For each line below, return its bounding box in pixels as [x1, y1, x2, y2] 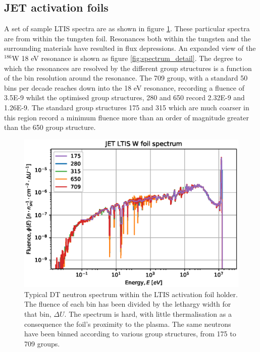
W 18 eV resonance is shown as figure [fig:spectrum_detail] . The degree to [12, 52, 242, 63]
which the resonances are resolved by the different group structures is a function [4, 62, 252, 73]
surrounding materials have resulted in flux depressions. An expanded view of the [4, 43, 256, 53]
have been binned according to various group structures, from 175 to [24, 328, 236, 339]
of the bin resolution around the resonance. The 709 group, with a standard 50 [4, 73, 248, 83]
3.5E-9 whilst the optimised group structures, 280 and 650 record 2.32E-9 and [4, 92, 245, 103]
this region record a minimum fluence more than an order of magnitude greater [4, 112, 249, 122]
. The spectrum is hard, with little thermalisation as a [64, 309, 232, 319]
